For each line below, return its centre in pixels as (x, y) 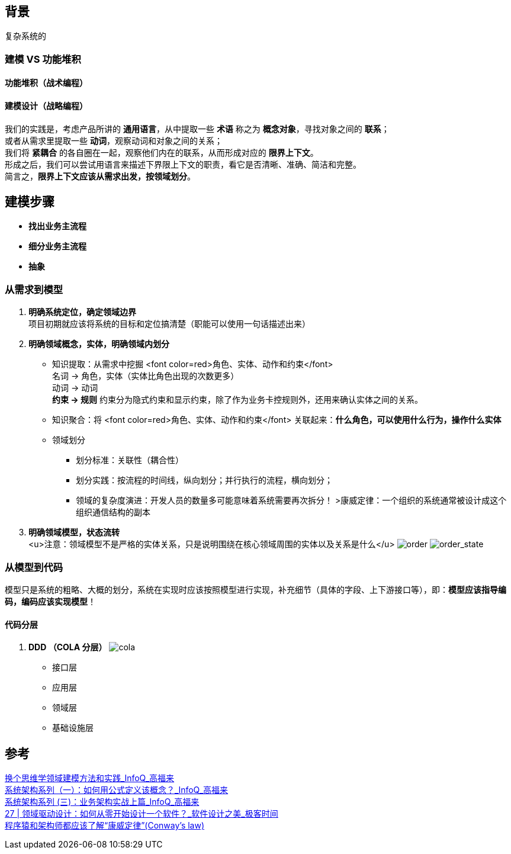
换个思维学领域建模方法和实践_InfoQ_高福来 (90, 778)
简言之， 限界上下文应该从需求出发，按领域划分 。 (100, 176)
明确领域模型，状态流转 (74, 532)
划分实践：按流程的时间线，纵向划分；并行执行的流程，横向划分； (204, 480)
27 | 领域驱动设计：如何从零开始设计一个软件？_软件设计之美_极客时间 (142, 814)
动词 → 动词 (75, 388)
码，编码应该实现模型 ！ (50, 601)
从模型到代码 (34, 567)
